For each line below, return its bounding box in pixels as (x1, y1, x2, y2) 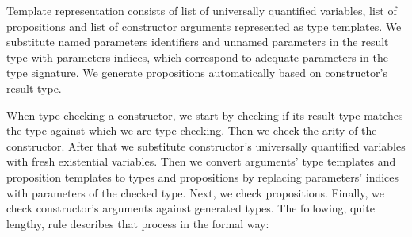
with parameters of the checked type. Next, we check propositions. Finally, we (6, 184, 384, 201)
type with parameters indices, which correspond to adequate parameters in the (6, 48, 388, 65)
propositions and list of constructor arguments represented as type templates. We (6, 17, 402, 34)
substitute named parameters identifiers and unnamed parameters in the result (6, 33, 389, 50)
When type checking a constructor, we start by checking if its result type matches (6, 106, 403, 123)
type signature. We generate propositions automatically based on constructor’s (6, 64, 387, 81)
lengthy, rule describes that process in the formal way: (6, 215, 269, 231)
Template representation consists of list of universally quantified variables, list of (6, 2, 397, 18)
